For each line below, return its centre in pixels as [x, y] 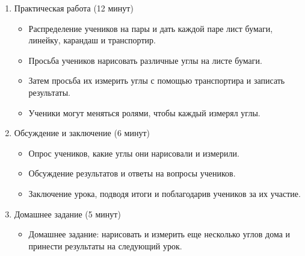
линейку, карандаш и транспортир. [92, 40]
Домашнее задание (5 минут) [67, 214]
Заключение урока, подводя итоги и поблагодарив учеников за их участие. [165, 193]
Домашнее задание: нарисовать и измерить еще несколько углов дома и [159, 234]
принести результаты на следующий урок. [105, 245]
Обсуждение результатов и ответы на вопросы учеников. [132, 173]
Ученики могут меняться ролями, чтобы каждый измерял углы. [144, 112]
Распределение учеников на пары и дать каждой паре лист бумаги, [151, 28]
